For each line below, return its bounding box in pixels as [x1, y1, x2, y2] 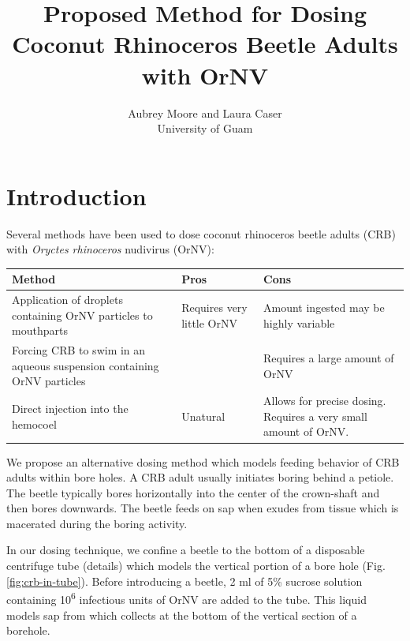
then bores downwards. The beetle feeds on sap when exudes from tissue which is [6, 500, 399, 516]
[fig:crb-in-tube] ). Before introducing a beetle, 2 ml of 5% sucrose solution [6, 572, 363, 589]
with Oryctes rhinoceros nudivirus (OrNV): [6, 241, 214, 257]
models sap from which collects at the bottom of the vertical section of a [6, 606, 357, 623]
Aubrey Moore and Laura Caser [128, 104, 282, 121]
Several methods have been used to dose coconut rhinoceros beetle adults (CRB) [6, 225, 396, 242]
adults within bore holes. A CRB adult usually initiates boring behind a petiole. [6, 469, 394, 485]
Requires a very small [263, 407, 367, 424]
